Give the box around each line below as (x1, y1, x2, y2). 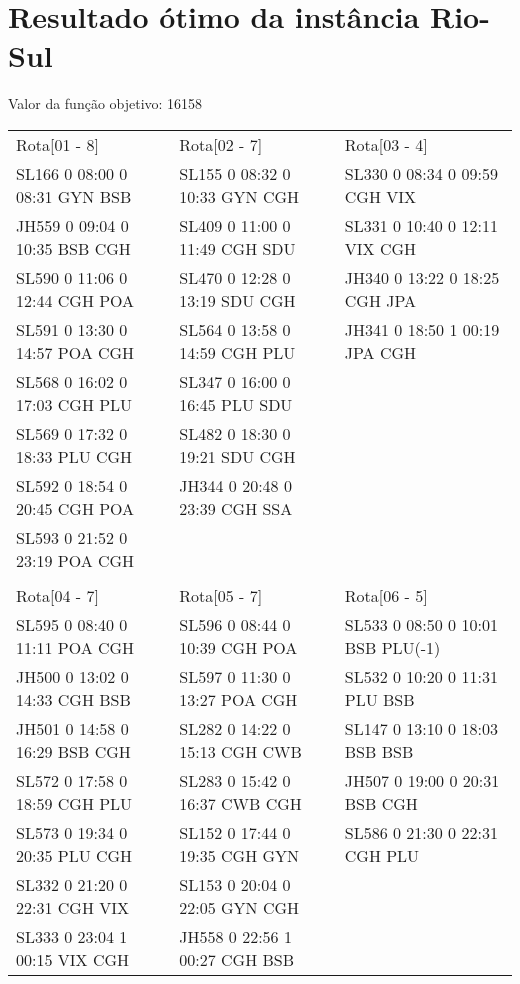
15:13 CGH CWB (179, 739, 302, 763)
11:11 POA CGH (16, 635, 135, 659)
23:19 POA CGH (16, 548, 135, 572)
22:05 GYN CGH (179, 895, 300, 919)
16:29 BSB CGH (16, 739, 131, 763)
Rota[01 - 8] (16, 132, 99, 156)
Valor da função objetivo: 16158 (8, 93, 203, 114)
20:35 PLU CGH (16, 843, 133, 867)
